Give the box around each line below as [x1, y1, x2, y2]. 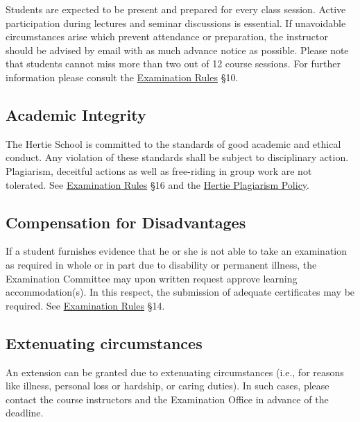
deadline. [6, 405, 44, 420]
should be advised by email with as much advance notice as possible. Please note [6, 42, 349, 57]
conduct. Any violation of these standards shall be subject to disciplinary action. [6, 150, 349, 164]
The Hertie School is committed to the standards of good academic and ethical [6, 136, 341, 151]
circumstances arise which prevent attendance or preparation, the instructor [6, 29, 328, 44]
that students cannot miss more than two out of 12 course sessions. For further [6, 56, 341, 71]
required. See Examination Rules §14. [6, 298, 165, 312]
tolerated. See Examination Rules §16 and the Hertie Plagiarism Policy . [6, 177, 309, 192]
